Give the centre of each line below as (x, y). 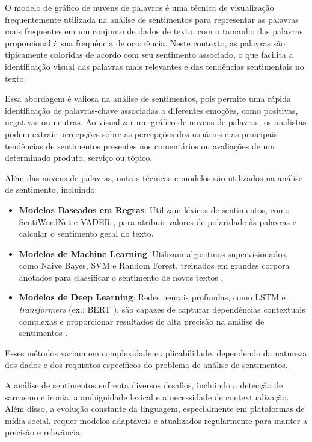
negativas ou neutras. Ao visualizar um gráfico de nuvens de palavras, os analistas (156, 122)
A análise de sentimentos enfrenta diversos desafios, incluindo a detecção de (144, 385)
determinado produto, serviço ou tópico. (79, 157)
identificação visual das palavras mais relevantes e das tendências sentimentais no (154, 66)
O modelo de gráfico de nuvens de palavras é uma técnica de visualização (139, 7)
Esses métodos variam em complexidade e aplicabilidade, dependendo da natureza (156, 353)
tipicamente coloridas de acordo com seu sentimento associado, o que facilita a (149, 54)
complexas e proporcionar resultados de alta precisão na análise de (142, 321)
